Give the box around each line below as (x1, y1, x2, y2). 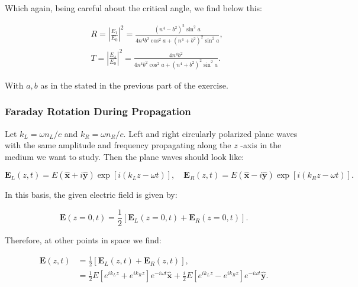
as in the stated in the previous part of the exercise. (40, 79, 228, 91)
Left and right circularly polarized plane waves (128, 127, 298, 139)
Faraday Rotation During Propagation (5, 104, 191, 119)
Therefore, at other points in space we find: (5, 234, 162, 246)
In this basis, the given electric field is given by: (5, 188, 178, 201)
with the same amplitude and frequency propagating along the (5, 139, 231, 151)
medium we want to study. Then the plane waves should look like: (5, 150, 244, 162)
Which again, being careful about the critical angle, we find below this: (5, 2, 262, 14)
